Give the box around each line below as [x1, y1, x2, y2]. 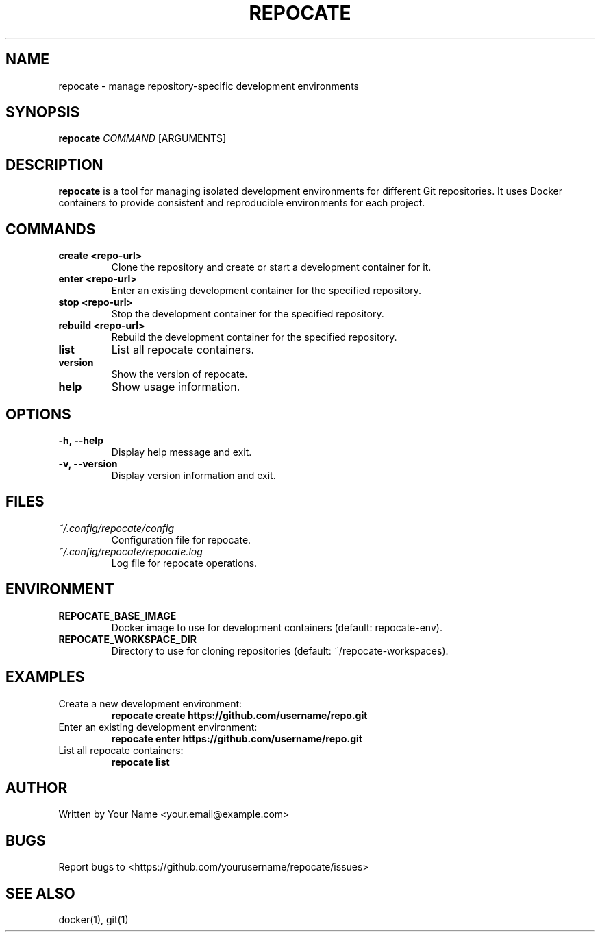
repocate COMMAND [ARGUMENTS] [58, 132, 227, 145]
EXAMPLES [5, 668, 85, 686]
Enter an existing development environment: [58, 720, 258, 733]
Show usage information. [111, 380, 240, 394]
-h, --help [58, 434, 103, 446]
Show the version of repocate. [111, 368, 248, 380]
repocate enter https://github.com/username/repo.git [111, 732, 362, 744]
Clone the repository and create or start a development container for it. [111, 261, 432, 273]
